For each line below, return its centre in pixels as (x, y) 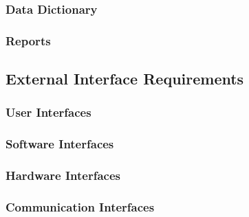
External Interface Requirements (125, 79)
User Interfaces (48, 112)
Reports (28, 40)
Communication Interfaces (80, 206)
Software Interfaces (60, 144)
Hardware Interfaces (63, 175)
